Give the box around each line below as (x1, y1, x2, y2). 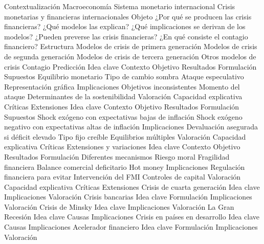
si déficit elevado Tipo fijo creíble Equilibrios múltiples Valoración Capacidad (4, 131, 246, 142)
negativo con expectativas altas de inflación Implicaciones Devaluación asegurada (4, 121, 258, 132)
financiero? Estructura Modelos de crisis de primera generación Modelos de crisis (4, 41, 257, 52)
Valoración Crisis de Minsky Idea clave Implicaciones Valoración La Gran (4, 201, 234, 212)
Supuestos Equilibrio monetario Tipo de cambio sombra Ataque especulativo (4, 71, 244, 82)
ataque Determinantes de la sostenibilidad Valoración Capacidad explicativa (4, 91, 243, 102)
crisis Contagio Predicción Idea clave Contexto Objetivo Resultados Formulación (4, 61, 257, 72)
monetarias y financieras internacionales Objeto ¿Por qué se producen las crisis (4, 11, 252, 21)
